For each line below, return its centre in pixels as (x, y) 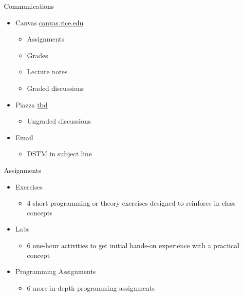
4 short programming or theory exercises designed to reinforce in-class (131, 203)
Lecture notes (47, 72)
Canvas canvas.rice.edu (49, 22)
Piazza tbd (31, 104)
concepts (40, 212)
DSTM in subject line (59, 154)
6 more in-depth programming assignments (91, 287)
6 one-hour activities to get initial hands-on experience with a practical (133, 245)
